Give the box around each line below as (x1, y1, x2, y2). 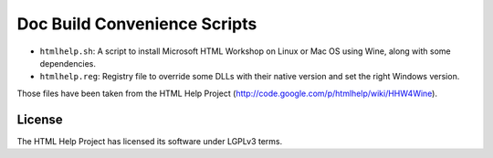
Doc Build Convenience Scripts (16, 14, 257, 34)
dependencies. (39, 58, 96, 68)
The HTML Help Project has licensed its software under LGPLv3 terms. (16, 135, 283, 146)
